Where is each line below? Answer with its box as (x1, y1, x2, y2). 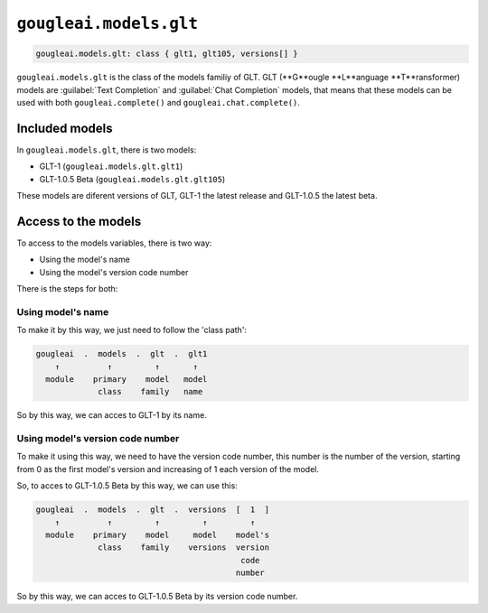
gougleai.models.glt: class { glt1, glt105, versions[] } (35, 49, 298, 59)
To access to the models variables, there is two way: (16, 237, 212, 248)
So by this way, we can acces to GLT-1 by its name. (16, 410, 207, 421)
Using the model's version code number (39, 266, 189, 277)
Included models (16, 120, 113, 135)
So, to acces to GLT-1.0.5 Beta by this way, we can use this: (16, 480, 239, 491)
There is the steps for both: (16, 283, 118, 294)
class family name (98, 386, 203, 397)
